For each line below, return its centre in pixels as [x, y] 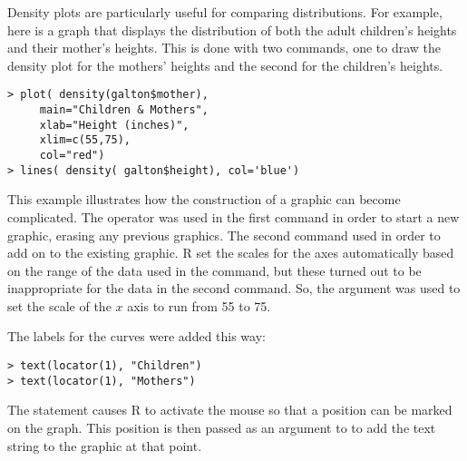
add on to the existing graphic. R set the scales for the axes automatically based [231, 253]
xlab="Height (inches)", [114, 125]
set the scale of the [59, 305]
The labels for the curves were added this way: [136, 336]
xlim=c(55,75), [85, 140]
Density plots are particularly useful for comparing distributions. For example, [225, 12]
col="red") [72, 155]
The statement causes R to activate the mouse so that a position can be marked [230, 410]
